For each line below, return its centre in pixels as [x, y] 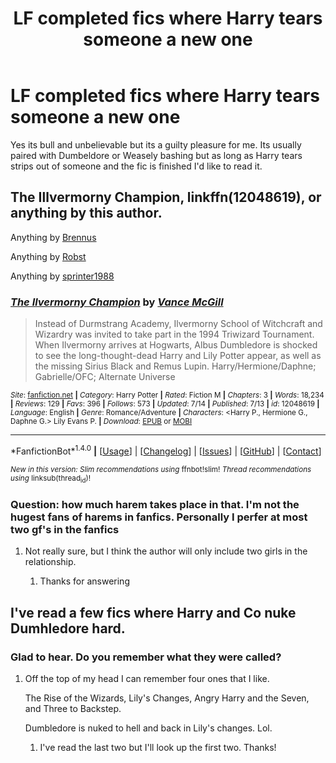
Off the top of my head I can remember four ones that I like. [147, 679]
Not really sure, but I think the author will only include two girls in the [166, 551]
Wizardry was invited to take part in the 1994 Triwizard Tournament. [174, 334]
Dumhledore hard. [68, 628]
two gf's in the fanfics [65, 529]
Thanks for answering [84, 581]
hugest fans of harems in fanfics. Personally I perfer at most [159, 517]
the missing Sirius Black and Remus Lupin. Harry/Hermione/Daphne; [175, 366]
